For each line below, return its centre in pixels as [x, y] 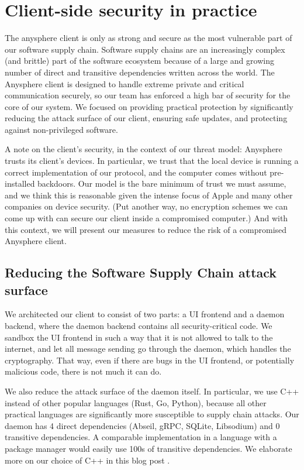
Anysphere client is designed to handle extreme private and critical [125, 83]
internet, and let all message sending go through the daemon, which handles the [148, 349]
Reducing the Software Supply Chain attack [141, 272]
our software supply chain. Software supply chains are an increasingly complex [145, 49]
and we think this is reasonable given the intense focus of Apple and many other [149, 195]
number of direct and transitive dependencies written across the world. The [140, 72]
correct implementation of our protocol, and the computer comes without [136, 172]
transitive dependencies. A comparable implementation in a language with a [141, 437]
